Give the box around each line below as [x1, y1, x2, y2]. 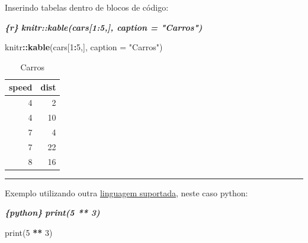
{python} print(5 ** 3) [5, 206, 100, 219]
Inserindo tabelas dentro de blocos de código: [5, 1, 169, 13]
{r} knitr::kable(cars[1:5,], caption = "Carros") [5, 21, 203, 33]
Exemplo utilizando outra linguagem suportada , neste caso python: [5, 186, 248, 199]
